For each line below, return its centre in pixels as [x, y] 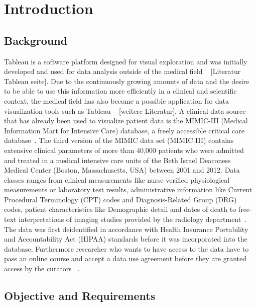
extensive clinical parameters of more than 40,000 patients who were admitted [124, 150]
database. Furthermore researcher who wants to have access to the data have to [126, 248]
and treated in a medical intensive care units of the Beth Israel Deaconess [117, 160]
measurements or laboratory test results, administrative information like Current [128, 189]
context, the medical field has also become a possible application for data [116, 100]
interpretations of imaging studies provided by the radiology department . [133, 219]
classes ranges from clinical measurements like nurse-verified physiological [117, 179]
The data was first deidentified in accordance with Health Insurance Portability [126, 229]
